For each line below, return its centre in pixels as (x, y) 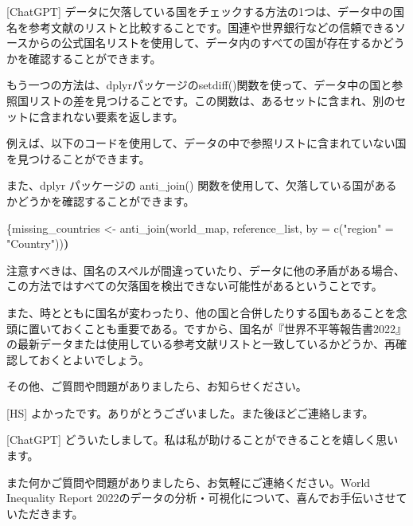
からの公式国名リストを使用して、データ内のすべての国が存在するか (205, 43)
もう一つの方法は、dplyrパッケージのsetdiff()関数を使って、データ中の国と (199, 85)
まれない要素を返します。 (117, 116)
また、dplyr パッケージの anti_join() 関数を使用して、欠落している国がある (202, 185)
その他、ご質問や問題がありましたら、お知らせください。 (157, 386)
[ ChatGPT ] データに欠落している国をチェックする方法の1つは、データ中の (200, 11)
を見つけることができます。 (78, 158)
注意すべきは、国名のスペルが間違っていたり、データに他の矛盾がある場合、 (206, 270)
